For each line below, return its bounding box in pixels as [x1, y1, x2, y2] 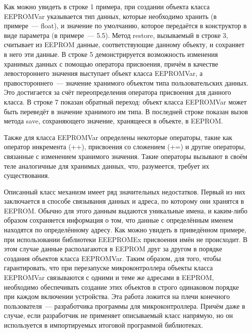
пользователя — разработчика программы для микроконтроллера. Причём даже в [4, 300, 245, 311]
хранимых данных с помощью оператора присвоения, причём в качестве [4, 58, 218, 69]
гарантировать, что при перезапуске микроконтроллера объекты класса [4, 263, 213, 273]
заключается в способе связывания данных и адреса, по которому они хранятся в [4, 196, 244, 206]
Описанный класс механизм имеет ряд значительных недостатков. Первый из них [4, 186, 246, 196]
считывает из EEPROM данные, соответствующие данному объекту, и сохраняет [4, 39, 245, 50]
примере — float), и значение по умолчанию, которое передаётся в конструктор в [4, 20, 247, 31]
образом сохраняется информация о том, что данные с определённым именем [4, 215, 233, 225]
